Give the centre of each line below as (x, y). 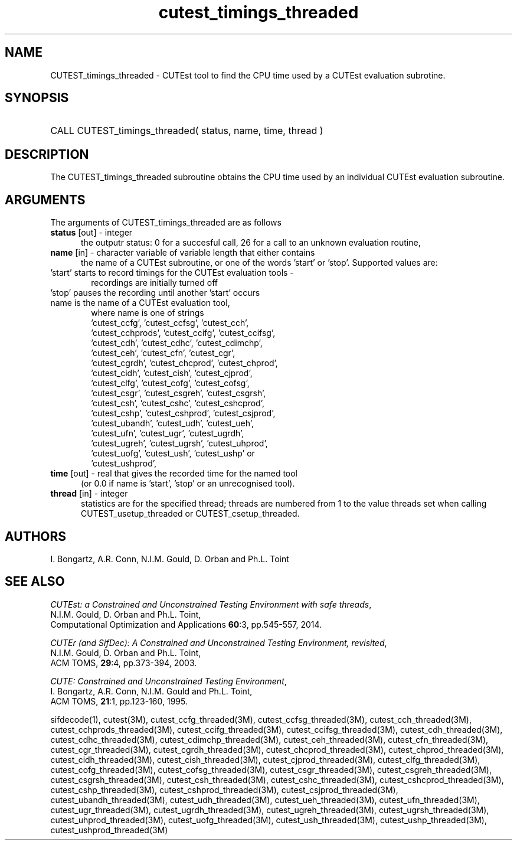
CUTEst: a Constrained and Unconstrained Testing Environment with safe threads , (211, 604)
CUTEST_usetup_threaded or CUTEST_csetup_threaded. (190, 514)
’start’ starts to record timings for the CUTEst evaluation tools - (172, 273)
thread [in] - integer (89, 494)
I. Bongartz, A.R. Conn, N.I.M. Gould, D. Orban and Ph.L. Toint (170, 559)
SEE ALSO (35, 582)
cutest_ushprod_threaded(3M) (109, 830)
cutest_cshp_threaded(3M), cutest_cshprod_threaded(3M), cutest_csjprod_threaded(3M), (224, 789)
